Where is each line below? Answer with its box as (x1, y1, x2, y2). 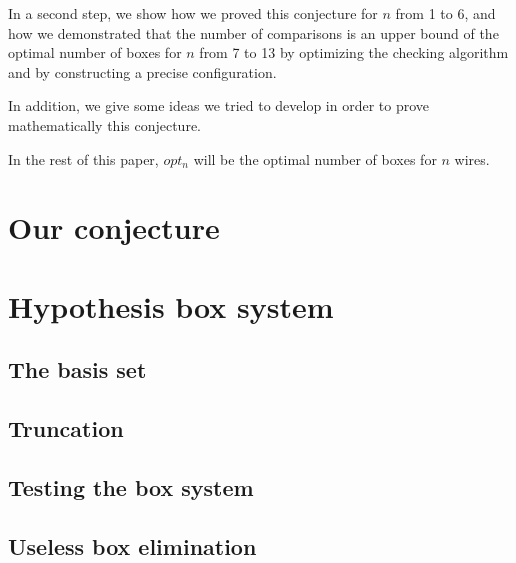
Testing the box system (8, 471, 254, 502)
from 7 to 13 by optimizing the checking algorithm (199, 42, 509, 63)
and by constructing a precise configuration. (8, 61, 277, 82)
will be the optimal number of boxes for (193, 148, 437, 169)
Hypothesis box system (8, 285, 334, 326)
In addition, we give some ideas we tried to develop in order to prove (8, 95, 430, 116)
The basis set (8, 354, 147, 385)
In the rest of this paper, (8, 148, 159, 169)
